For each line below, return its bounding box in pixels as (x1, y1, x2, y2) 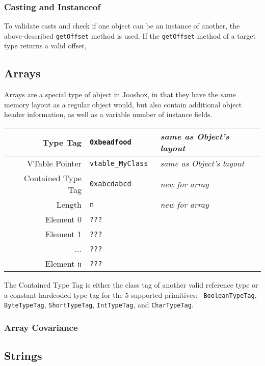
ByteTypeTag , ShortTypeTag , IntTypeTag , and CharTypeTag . (4, 299, 194, 310)
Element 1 (45, 228, 82, 240)
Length (56, 199, 82, 211)
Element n (45, 258, 82, 270)
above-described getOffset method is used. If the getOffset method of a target (4, 30, 256, 41)
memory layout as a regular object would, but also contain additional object (4, 99, 242, 109)
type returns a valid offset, (4, 40, 87, 51)
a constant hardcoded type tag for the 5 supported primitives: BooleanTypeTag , (4, 289, 257, 300)
